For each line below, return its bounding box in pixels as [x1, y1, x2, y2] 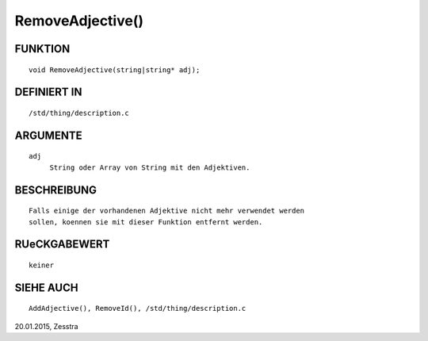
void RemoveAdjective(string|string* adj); [29, 65, 201, 75]
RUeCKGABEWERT [14, 238, 110, 251]
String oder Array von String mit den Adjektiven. [49, 163, 250, 172]
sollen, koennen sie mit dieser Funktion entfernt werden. [29, 217, 263, 226]
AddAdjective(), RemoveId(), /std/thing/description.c [29, 304, 246, 313]
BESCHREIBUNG [14, 183, 97, 197]
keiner [29, 260, 55, 270]
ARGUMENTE [14, 128, 82, 142]
